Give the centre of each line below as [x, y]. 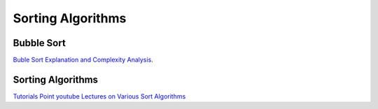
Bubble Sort [39, 43]
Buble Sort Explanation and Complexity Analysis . [83, 60]
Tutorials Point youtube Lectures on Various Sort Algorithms [99, 96]
